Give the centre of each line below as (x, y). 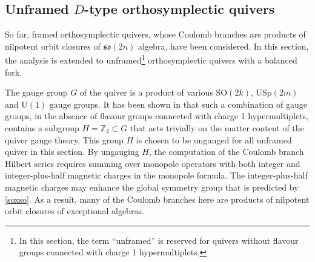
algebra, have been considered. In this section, (224, 46)
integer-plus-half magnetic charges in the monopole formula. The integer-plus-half (156, 175)
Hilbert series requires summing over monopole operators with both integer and (153, 163)
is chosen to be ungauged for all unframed (214, 139)
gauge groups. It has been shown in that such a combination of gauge (178, 104)
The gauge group (36, 92)
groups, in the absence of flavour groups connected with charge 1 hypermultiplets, (157, 116)
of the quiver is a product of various (146, 92)
